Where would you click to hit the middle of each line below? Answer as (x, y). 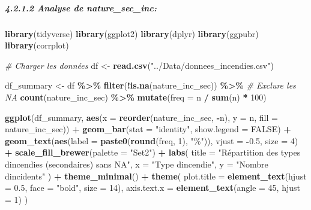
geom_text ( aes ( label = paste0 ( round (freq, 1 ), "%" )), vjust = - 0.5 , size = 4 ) (152, 140)
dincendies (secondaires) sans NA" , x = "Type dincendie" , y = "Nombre (137, 164)
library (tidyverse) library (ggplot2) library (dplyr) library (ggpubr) (132, 33)
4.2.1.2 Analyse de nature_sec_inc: (81, 7)
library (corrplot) (37, 45)
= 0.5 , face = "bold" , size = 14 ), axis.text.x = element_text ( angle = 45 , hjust (152, 188)
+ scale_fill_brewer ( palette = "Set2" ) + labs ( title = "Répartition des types (153, 152)
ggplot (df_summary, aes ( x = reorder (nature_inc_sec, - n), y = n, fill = (141, 117)
